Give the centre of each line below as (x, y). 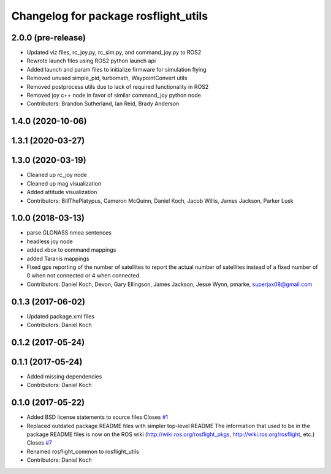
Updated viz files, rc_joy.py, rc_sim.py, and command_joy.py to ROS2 (114, 53)
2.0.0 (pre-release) (48, 38)
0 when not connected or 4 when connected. (84, 276)
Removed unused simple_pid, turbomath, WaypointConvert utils (107, 78)
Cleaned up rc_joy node (57, 175)
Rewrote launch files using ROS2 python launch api (91, 61)
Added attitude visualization (62, 192)
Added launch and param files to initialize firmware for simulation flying (116, 69)
